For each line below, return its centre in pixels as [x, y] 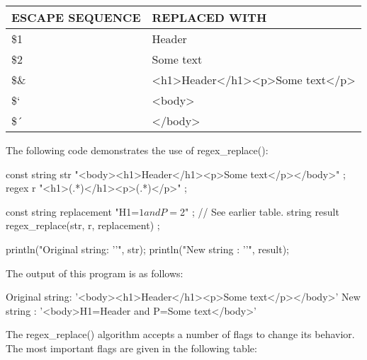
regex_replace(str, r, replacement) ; [83, 225]
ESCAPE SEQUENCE [76, 17]
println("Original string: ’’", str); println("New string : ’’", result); [148, 249]
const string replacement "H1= [73, 211]
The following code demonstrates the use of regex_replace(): [137, 150]
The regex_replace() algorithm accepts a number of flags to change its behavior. [180, 334]
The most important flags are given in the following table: [131, 348]
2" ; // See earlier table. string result [260, 211]
